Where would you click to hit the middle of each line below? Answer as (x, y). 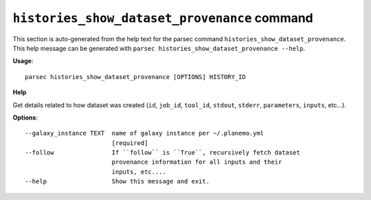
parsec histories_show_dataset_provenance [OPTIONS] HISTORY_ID (136, 77)
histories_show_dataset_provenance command (163, 18)
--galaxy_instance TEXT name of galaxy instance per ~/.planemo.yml (145, 133)
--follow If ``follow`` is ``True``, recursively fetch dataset (162, 153)
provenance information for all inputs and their (197, 162)
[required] (130, 143)
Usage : (23, 61)
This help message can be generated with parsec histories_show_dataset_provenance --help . (159, 48)
